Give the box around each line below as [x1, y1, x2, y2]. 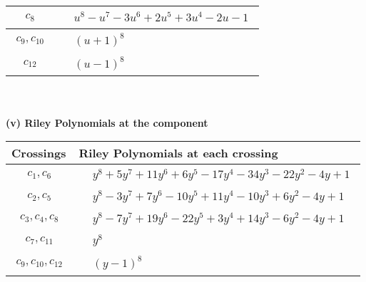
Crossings [11, 145, 66, 162]
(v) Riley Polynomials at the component [6, 115, 208, 130]
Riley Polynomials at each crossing [78, 145, 278, 162]
